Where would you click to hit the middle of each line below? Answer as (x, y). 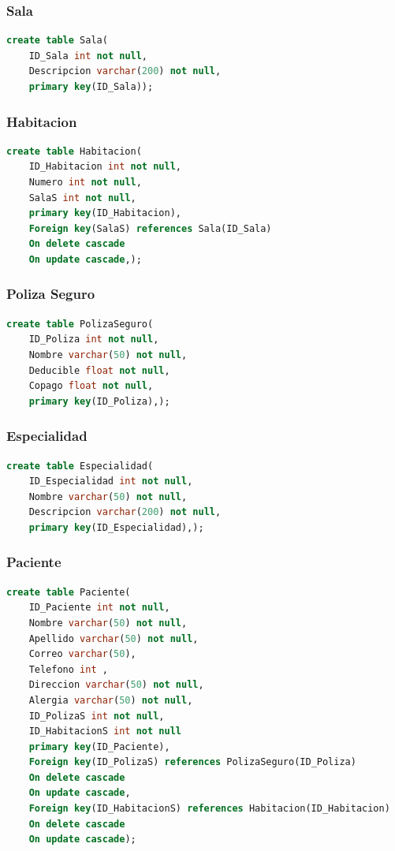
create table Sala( (57, 41)
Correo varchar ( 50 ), (82, 654)
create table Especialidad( (80, 466)
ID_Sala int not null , (88, 56)
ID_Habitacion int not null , (105, 167)
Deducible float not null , (99, 370)
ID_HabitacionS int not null (105, 732)
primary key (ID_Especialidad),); (116, 527)
